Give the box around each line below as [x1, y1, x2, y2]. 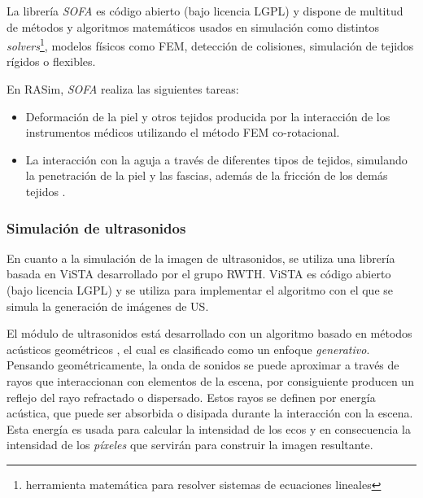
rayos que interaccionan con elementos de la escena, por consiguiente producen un [7, 372, 414, 389]
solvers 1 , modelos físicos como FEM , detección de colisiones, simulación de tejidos [7, 35, 414, 54]
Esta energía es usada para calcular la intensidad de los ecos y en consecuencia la [7, 420, 412, 437]
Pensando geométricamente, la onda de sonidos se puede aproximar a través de [7, 356, 399, 373]
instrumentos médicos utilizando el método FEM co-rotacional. [25, 124, 340, 141]
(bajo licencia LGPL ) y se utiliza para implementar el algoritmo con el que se [7, 282, 393, 298]
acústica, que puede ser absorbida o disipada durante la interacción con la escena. [7, 404, 413, 422]
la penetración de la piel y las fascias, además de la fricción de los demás [25, 167, 388, 184]
